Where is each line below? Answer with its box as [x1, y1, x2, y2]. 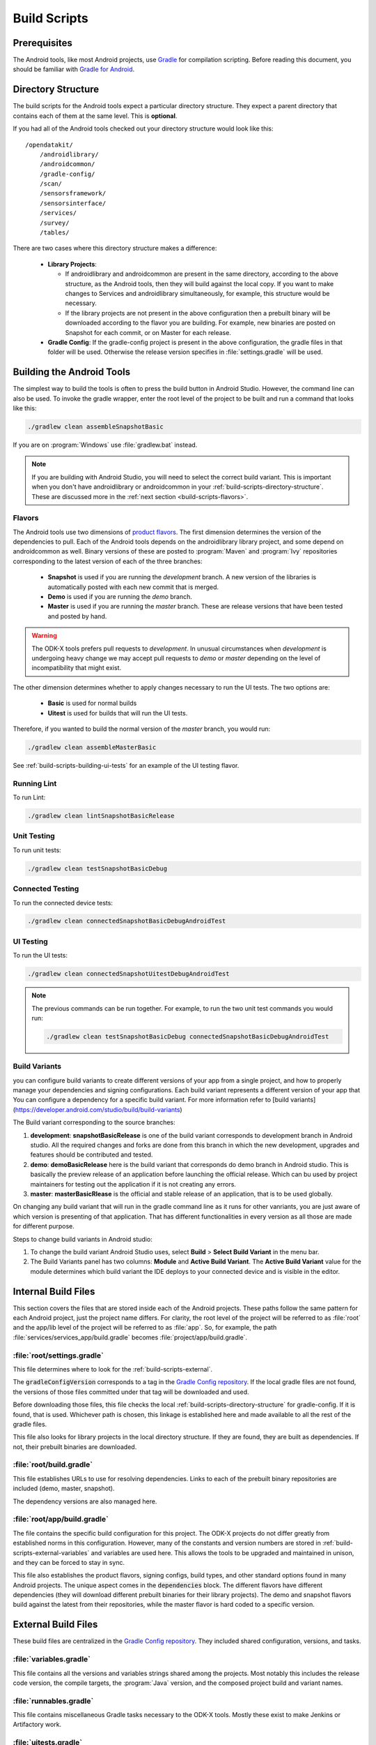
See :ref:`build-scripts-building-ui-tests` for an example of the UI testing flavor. [13, 761, 240, 769]
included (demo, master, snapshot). [13, 1484, 115, 1493]
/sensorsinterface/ [39, 199, 107, 207]
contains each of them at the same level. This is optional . [13, 112, 178, 120]
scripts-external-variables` [13, 1548, 90, 1557]
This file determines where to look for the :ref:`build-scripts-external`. [13, 1365, 212, 1373]
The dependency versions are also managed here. [13, 1497, 157, 1506]
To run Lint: [13, 793, 46, 802]
